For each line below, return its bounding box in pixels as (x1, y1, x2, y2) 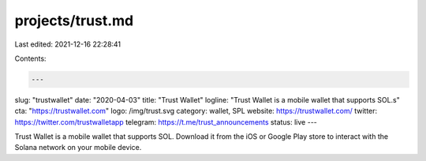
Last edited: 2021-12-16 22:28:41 (14, 39, 121, 49)
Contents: (14, 54, 47, 63)
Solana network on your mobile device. (14, 143, 142, 152)
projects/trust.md (14, 12, 134, 29)
